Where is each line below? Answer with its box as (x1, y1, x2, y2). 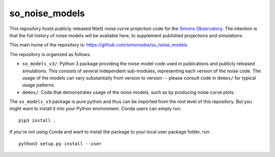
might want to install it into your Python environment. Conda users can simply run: (9, 106, 182, 112)
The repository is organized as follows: (9, 51, 91, 57)
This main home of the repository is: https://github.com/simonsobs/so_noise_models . (9, 42, 188, 48)
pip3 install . (18, 117, 57, 123)
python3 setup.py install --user (18, 141, 102, 146)
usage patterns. (22, 82, 56, 88)
